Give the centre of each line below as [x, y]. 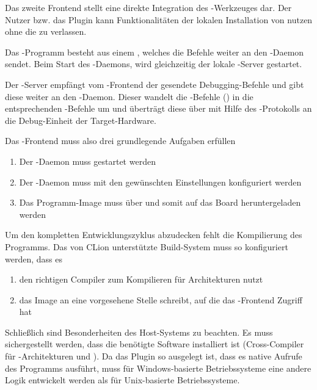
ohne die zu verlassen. [46, 31]
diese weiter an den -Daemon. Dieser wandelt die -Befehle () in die [129, 96]
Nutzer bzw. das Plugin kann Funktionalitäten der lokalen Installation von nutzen [159, 19]
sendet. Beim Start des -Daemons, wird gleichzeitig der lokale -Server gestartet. [154, 64]
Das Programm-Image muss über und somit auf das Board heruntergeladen [160, 202]
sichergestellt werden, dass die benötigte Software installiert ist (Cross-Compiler [155, 344]
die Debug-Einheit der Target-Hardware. [81, 120]
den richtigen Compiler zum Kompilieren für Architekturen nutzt [141, 279]
